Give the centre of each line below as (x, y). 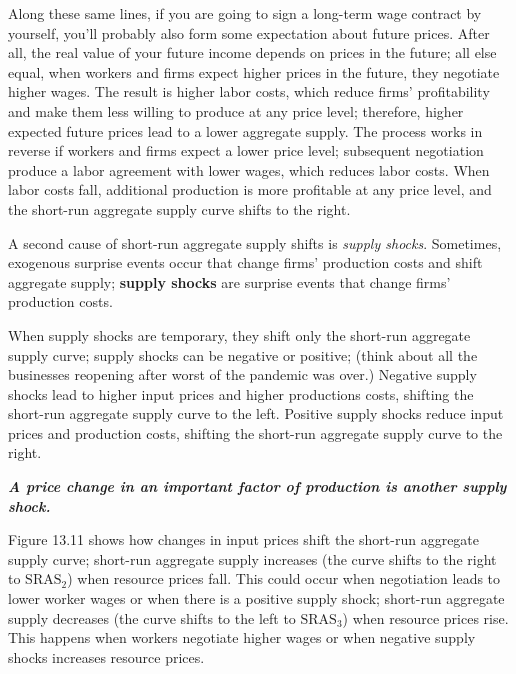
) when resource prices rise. (425, 617)
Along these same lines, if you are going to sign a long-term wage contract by (245, 13)
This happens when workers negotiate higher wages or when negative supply (242, 637)
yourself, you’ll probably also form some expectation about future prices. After (249, 32)
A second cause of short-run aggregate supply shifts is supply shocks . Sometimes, (255, 242)
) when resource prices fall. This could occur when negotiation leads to (284, 578)
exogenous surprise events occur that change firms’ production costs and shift (245, 262)
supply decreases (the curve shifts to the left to (152, 617)
